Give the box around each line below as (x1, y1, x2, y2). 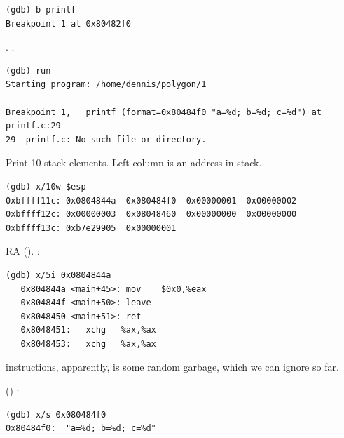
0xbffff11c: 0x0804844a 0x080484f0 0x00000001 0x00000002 (6, 195, 297, 206)
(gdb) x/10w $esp (6, 181, 86, 192)
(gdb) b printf (6, 5, 76, 15)
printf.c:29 (6, 121, 61, 131)
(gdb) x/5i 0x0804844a (6, 270, 111, 280)
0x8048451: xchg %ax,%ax (20, 325, 156, 336)
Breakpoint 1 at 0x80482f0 (6, 18, 131, 29)
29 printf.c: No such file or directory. (6, 134, 207, 145)
